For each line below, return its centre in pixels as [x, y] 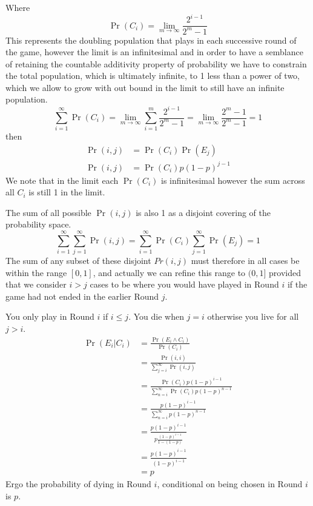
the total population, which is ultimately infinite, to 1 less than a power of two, [153, 76]
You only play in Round [50, 316]
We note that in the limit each [62, 180]
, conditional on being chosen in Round [230, 484]
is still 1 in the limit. [67, 192]
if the [297, 284]
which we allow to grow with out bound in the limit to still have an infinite [145, 87]
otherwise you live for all [253, 316]
